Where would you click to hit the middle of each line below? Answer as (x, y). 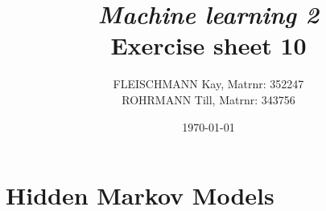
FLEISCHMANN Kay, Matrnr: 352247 (208, 84)
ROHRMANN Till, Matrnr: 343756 (208, 99)
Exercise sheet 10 (208, 45)
